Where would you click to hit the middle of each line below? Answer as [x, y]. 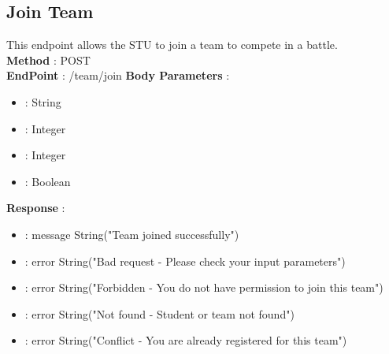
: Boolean [48, 181]
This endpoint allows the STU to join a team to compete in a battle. [172, 45]
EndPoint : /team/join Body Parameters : [118, 75]
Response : [36, 208]
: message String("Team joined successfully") [132, 234]
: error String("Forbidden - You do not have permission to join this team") [204, 287]
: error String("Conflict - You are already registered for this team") [186, 340]
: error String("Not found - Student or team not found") [159, 313]
